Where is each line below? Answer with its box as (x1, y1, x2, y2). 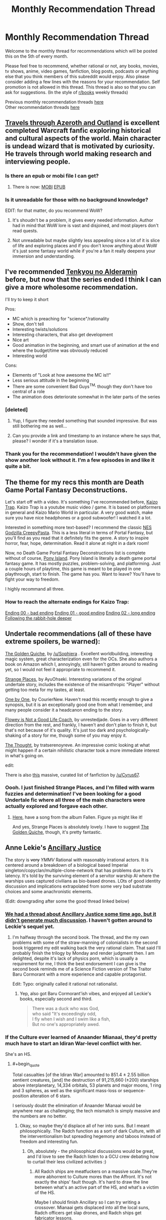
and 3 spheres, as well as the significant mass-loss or (12, 1088, 122, 1094)
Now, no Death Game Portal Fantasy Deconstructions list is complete (5, 550, 146, 556)
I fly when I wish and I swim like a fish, (32, 1016, 111, 1022)
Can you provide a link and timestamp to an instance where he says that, (12, 432, 161, 438)
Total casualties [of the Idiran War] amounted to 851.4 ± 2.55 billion (12, 1072, 150, 1078)
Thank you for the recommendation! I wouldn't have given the (5, 450, 157, 457)
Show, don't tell (12, 321, 44, 327)
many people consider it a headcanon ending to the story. (5, 707, 123, 712)
